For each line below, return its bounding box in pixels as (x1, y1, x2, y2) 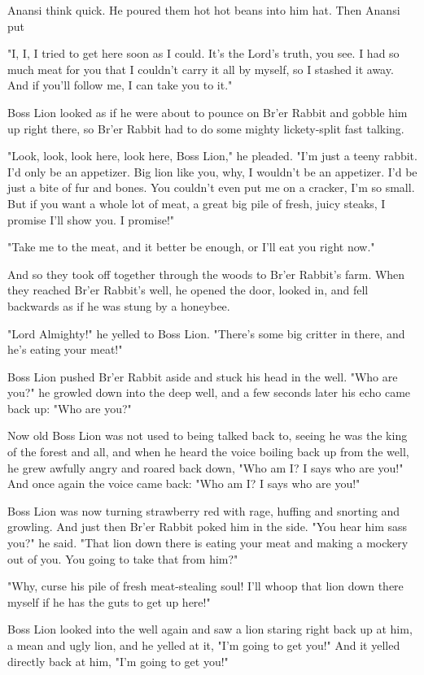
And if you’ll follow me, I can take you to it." (7, 76, 233, 94)
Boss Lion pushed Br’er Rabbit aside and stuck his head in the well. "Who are (7, 368, 398, 385)
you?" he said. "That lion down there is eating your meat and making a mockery (7, 534, 409, 551)
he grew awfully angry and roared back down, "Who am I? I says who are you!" (7, 459, 404, 476)
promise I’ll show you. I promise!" (7, 211, 175, 228)
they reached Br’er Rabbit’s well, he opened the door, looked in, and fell (7, 281, 369, 298)
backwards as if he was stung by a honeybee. (7, 297, 230, 314)
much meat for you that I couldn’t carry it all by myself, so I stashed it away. (7, 60, 394, 77)
